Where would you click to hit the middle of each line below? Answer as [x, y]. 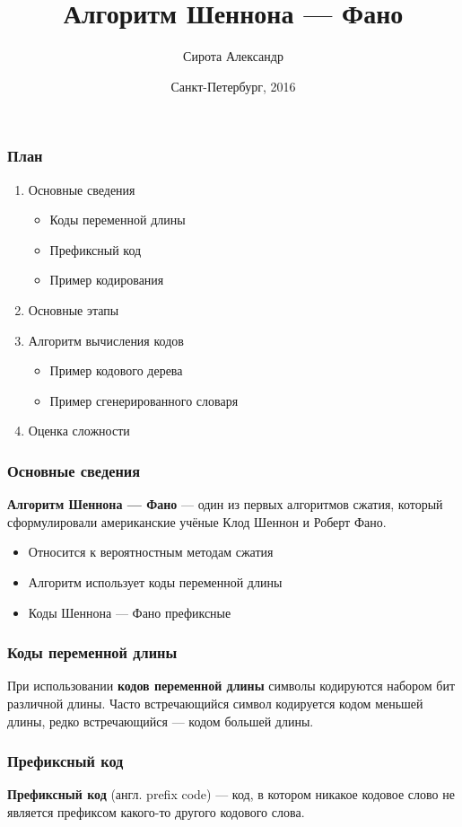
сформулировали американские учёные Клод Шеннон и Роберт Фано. [197, 521]
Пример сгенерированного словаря [144, 400]
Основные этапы [74, 309]
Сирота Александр [233, 56]
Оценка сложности [79, 431]
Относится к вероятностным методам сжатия [151, 552]
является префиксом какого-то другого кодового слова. [156, 811]
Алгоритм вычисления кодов [106, 340]
